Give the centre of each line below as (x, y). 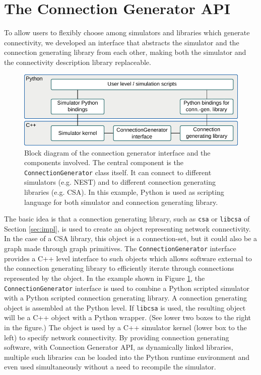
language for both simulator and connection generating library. (121, 202)
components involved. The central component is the (104, 162)
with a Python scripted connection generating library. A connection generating (125, 298)
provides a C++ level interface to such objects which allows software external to (128, 258)
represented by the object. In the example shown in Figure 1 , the (105, 278)
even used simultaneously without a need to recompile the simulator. (110, 367)
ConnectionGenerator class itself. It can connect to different (118, 172)
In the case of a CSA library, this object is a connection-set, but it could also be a (131, 238)
